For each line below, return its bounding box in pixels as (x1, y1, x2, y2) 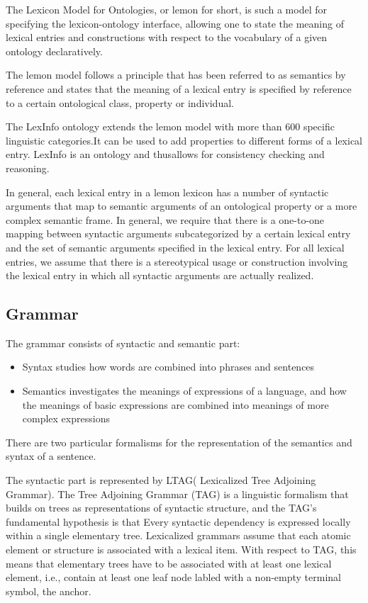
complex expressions (22, 411, 110, 426)
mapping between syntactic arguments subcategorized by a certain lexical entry (6, 226, 351, 241)
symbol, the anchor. (6, 583, 91, 598)
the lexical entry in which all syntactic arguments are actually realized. (6, 268, 314, 283)
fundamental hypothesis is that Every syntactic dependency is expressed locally (6, 514, 351, 529)
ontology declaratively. (6, 43, 103, 58)
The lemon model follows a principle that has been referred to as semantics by (6, 67, 346, 82)
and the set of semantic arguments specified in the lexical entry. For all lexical (6, 239, 345, 254)
